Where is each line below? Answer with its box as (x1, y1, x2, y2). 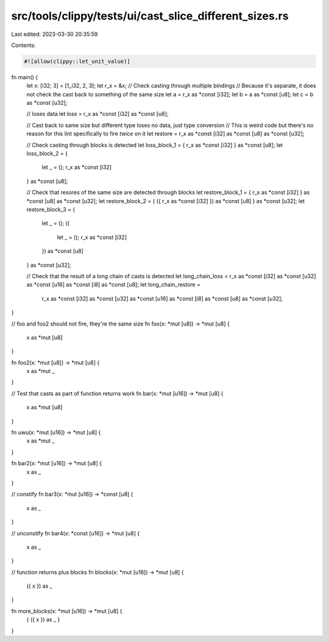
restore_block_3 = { (26, 205, 76, 213)
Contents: (11, 41, 36, 49)
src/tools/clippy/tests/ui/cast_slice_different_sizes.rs (11, 9, 289, 23)
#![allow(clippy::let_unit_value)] (24, 58, 130, 65)
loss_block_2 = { (26, 150, 68, 157)
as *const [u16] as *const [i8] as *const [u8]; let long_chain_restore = (26, 281, 201, 288)
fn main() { (11, 73, 38, 80)
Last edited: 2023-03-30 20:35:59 (11, 30, 98, 38)
